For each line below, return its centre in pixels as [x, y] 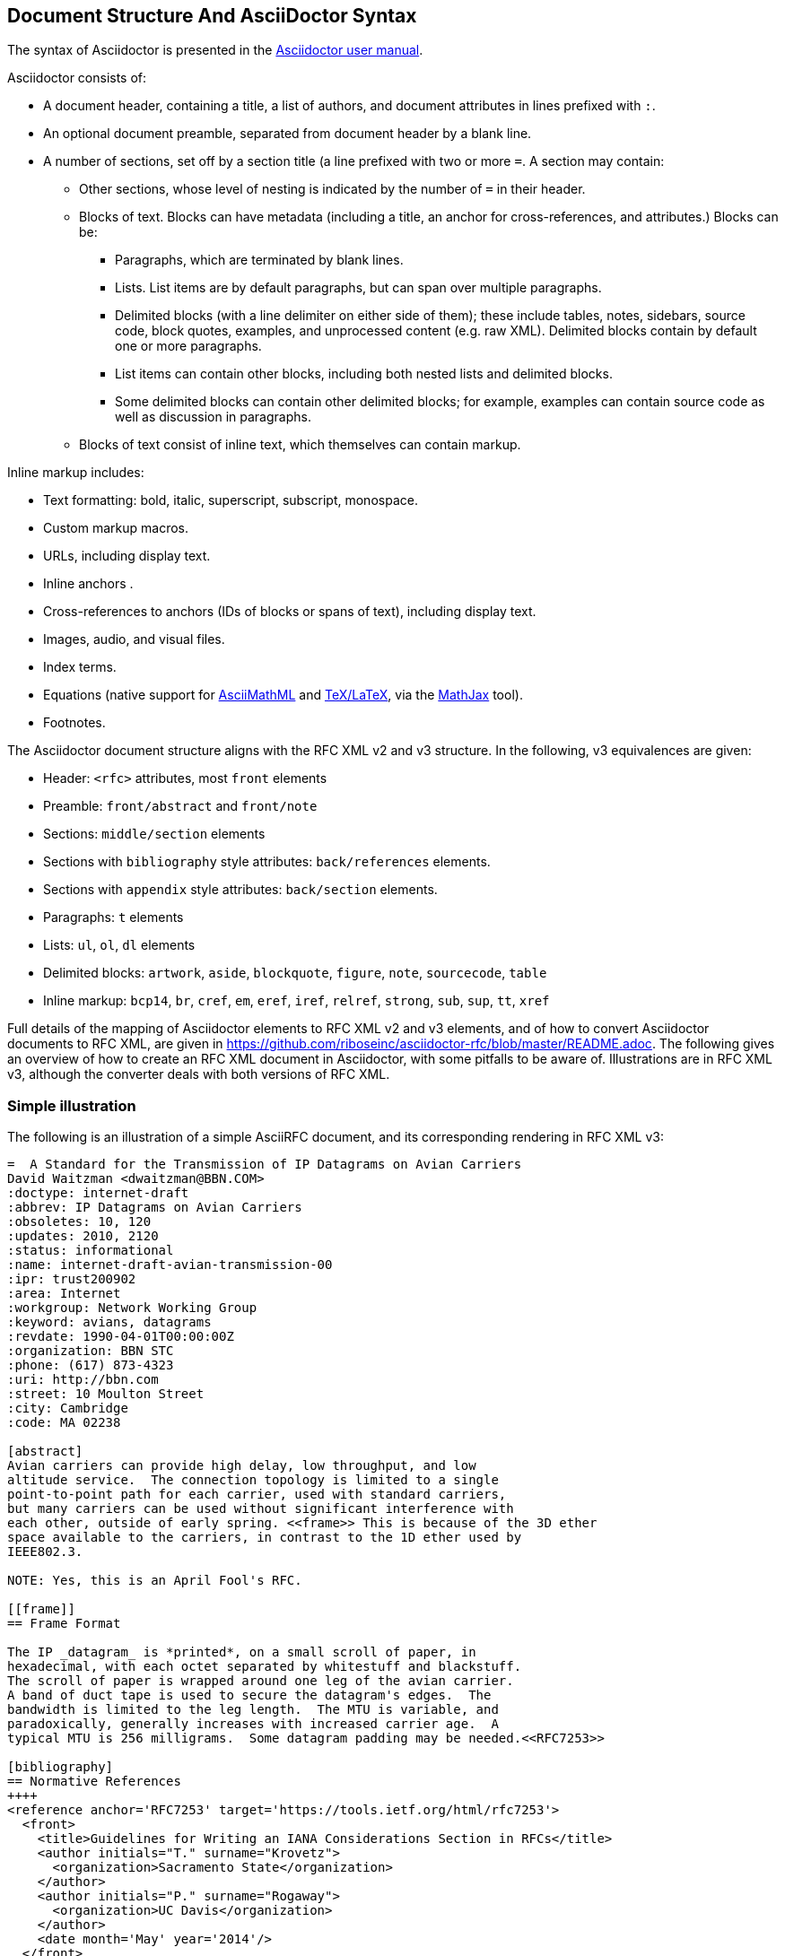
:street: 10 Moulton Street [106, 1394]
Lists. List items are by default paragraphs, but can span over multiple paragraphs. [358, 288]
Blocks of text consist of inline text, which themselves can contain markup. [300, 445]
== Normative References [94, 1782]
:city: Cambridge [68, 1408]
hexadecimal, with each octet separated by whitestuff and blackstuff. [265, 1667]
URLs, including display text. [127, 556]
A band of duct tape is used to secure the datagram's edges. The [249, 1695]
